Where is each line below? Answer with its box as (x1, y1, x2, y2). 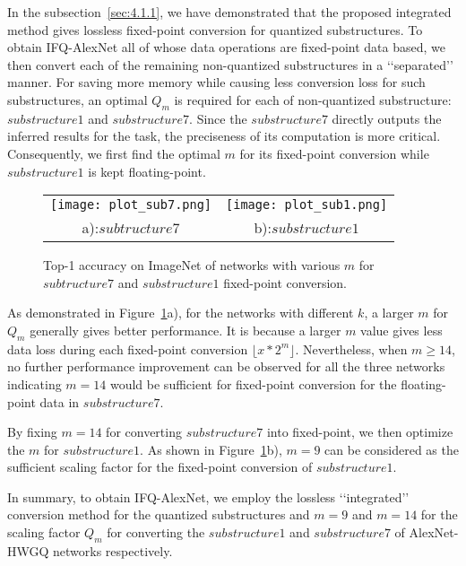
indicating (7, 374, 62, 393)
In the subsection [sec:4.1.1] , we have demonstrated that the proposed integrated (7, 3, 452, 21)
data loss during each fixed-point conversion (7, 339, 248, 358)
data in (39, 392, 80, 411)
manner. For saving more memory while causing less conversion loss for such (7, 73, 426, 91)
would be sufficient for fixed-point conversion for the (109, 374, 397, 393)
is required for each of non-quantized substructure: (174, 90, 452, 109)
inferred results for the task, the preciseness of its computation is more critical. (7, 126, 441, 145)
